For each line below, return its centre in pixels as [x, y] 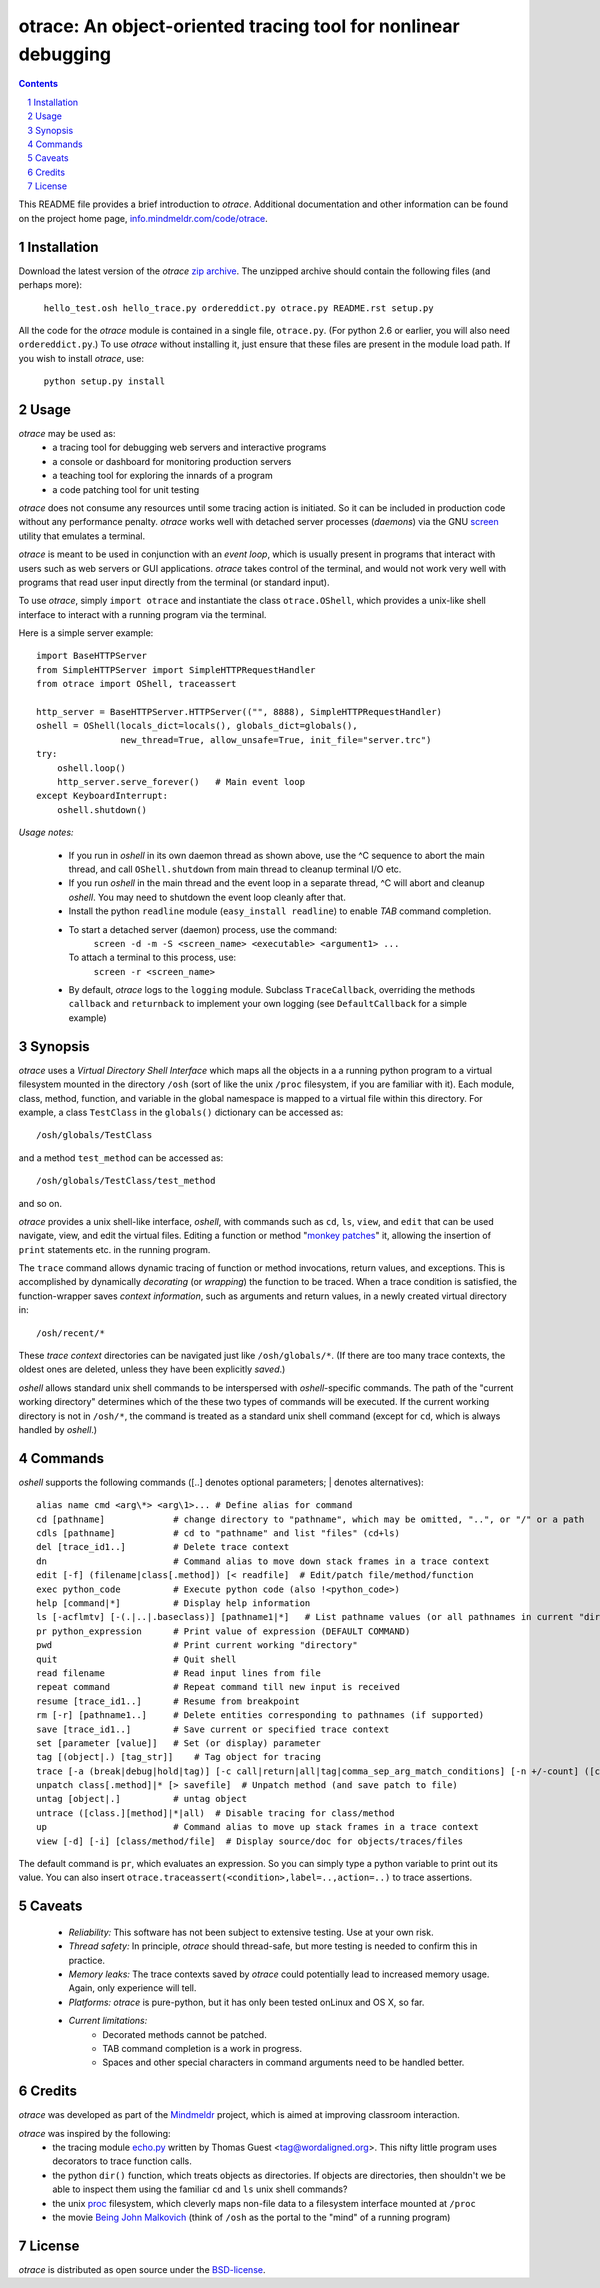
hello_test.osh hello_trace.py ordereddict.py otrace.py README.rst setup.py [238, 308]
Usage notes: [46, 832]
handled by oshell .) [58, 1429]
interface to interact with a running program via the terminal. [142, 614]
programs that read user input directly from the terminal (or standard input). [174, 582]
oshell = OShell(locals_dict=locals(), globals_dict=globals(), [197, 726]
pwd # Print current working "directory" [197, 1645]
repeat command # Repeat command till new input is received [218, 1687]
